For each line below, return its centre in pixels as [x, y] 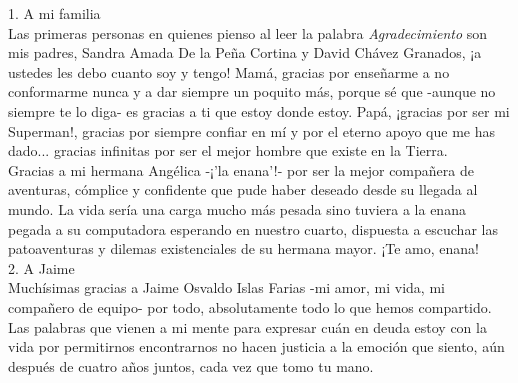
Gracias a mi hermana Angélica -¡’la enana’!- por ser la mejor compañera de [241, 169]
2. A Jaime [41, 267]
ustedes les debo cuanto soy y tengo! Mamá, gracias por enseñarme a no [229, 71]
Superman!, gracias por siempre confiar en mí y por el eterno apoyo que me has [251, 130]
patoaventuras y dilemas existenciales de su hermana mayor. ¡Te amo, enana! [244, 248]
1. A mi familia [54, 13]
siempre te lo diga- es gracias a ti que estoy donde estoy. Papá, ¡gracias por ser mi [259, 110]
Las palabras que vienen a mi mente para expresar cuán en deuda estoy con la [247, 326]
